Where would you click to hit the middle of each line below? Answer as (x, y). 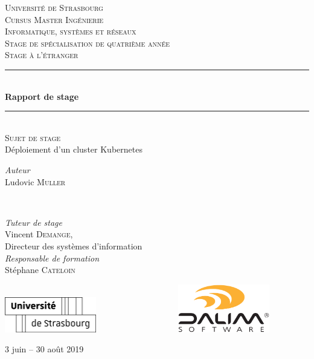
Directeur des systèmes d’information (74, 245)
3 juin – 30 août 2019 (44, 349)
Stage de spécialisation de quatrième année (88, 43)
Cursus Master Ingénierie (54, 19)
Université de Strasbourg (54, 7)
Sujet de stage (33, 137)
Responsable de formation (52, 258)
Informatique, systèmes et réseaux (71, 31)
